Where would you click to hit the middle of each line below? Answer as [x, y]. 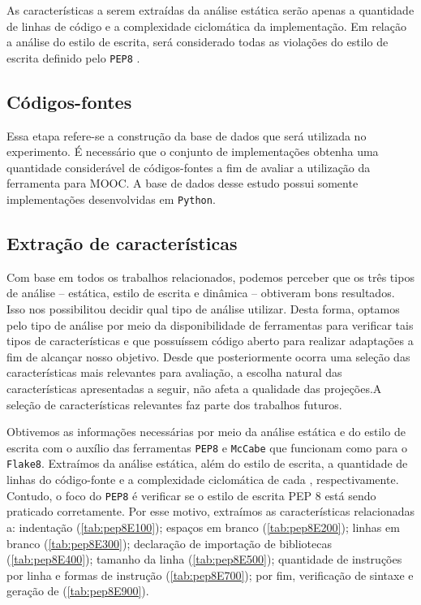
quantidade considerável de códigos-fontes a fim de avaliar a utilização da [189, 167]
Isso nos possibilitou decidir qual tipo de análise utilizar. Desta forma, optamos [203, 309]
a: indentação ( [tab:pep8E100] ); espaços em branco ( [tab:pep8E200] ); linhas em [203, 527]
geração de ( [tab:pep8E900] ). [78, 591]
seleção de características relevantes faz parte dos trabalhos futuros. [174, 404]
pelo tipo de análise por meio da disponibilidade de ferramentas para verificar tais [210, 324]
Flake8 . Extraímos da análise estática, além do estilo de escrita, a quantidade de [207, 463]
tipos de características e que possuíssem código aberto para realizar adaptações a [210, 341]
